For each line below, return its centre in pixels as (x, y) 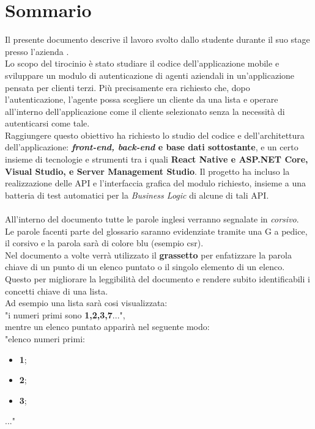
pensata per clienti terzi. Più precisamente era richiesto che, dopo (128, 87)
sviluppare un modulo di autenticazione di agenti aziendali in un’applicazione (150, 75)
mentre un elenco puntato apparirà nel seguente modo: (107, 327)
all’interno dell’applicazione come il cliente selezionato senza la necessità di (145, 111)
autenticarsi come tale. (47, 123)
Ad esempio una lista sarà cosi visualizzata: (86, 303)
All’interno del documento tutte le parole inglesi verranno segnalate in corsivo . (152, 219)
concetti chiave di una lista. (57, 291)
